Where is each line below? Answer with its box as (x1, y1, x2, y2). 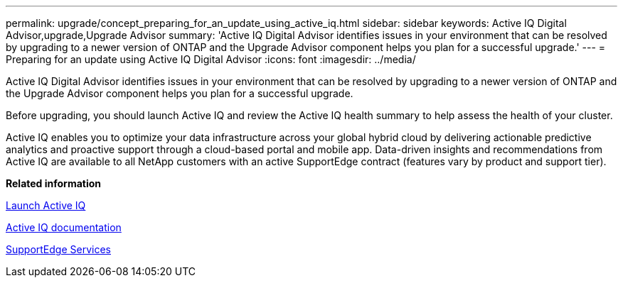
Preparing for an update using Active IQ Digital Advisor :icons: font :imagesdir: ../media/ (6, 53, 416, 65)
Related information (6, 177, 102, 189)
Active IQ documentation (6, 221, 122, 233)
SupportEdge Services (6, 243, 111, 255)
